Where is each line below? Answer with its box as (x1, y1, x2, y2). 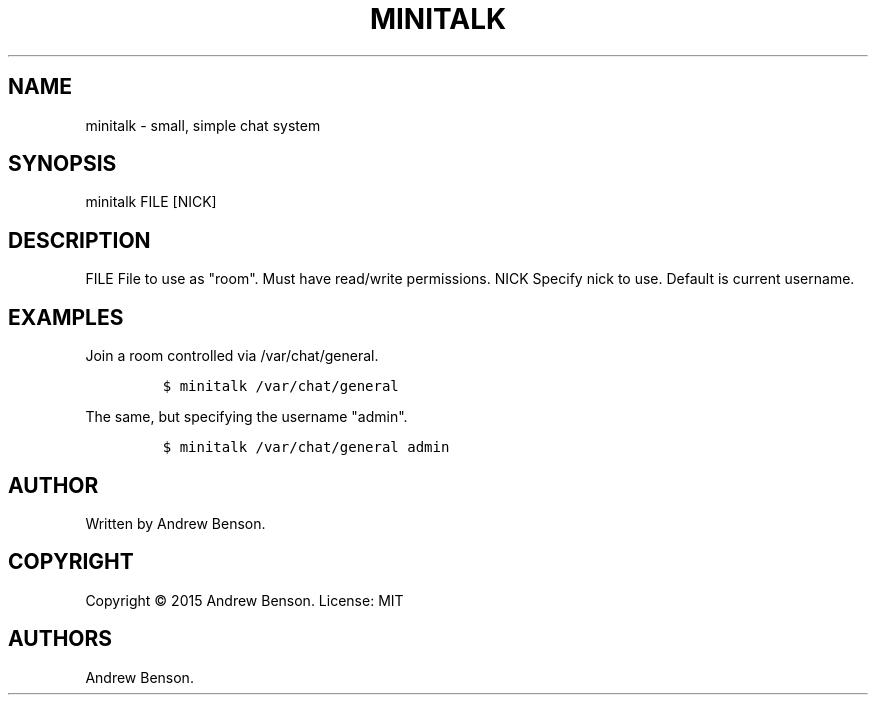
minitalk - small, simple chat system (85, 116, 321, 134)
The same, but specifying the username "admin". (85, 408, 408, 426)
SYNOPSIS (8, 151, 117, 177)
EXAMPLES (8, 304, 124, 330)
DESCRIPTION (8, 227, 151, 253)
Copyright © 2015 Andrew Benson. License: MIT (85, 591, 404, 609)
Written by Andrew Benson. (85, 514, 266, 532)
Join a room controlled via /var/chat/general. (85, 347, 379, 365)
